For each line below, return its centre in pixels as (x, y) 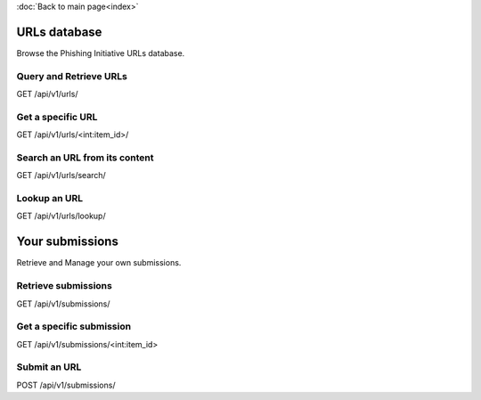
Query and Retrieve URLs (72, 76)
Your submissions (68, 242)
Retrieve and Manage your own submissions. (99, 263)
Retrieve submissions (65, 286)
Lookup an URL (50, 199)
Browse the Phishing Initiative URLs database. (101, 53)
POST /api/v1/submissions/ (66, 385)
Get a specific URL (57, 117)
